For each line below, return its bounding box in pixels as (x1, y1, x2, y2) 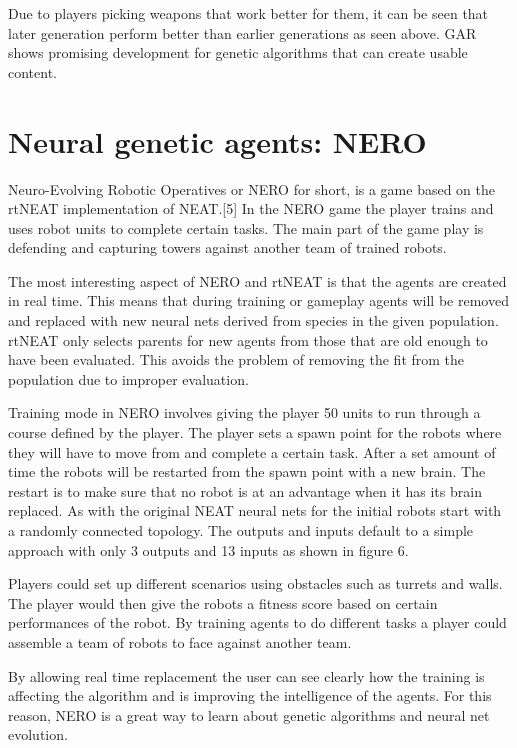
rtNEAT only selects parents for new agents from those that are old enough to (8, 329, 488, 350)
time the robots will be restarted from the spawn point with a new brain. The (8, 461, 486, 482)
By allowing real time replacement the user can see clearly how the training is (8, 665, 485, 686)
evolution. (8, 724, 68, 745)
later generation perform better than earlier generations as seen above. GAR (8, 22, 477, 43)
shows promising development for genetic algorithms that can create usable (8, 42, 468, 63)
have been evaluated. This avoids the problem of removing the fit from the (8, 349, 465, 370)
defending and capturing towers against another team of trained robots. (8, 237, 447, 258)
